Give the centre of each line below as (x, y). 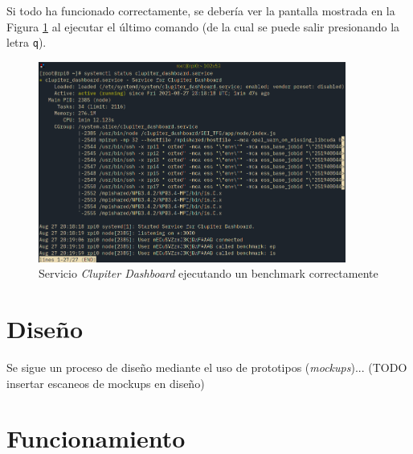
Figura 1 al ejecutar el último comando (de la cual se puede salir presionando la (203, 26)
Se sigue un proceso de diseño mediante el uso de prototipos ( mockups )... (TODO (207, 367)
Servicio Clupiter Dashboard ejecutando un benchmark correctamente (209, 273)
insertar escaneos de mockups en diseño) (106, 383)
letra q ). (27, 42)
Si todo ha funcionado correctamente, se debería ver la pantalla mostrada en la (201, 10)
